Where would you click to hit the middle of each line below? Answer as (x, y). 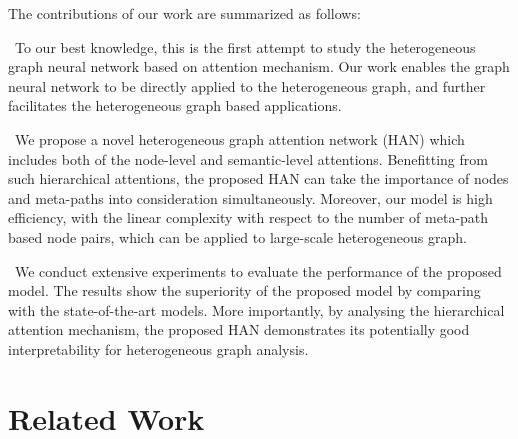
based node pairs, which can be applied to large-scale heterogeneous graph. (237, 236)
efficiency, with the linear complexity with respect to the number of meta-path (248, 217)
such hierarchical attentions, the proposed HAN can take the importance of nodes (258, 178)
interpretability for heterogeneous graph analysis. (158, 348)
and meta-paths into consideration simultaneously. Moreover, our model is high (250, 197)
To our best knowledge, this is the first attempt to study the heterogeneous (245, 46)
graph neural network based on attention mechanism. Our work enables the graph (259, 66)
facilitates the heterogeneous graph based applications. (175, 105)
